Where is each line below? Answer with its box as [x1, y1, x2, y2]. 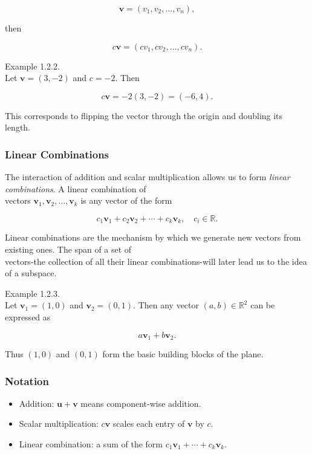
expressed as [5, 310, 51, 323]
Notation [5, 373, 49, 388]
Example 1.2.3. [5, 287, 60, 299]
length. [5, 121, 31, 134]
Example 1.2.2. [5, 59, 60, 72]
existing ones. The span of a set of [5, 243, 132, 256]
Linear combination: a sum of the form [19, 438, 163, 450]
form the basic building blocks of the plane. [102, 348, 264, 360]
